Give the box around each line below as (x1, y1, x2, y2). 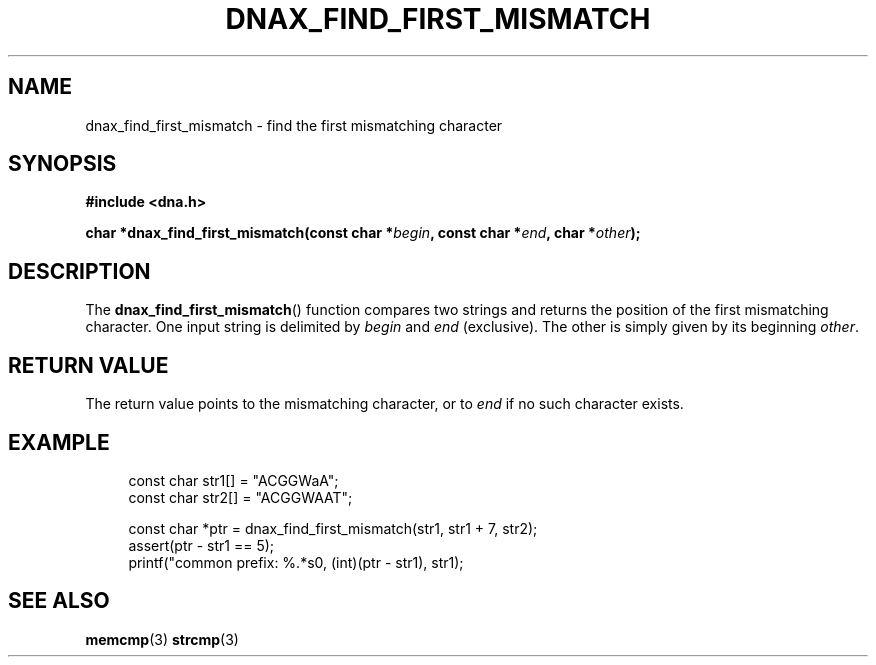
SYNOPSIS (8, 151, 117, 177)
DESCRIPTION (8, 258, 151, 284)
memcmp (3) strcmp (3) (85, 630, 239, 648)
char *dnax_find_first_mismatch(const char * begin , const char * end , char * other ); (85, 224, 641, 242)
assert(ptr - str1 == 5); (128, 536, 275, 554)
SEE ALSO (8, 588, 110, 614)
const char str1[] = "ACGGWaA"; (128, 471, 339, 489)
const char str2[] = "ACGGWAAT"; (128, 488, 353, 506)
